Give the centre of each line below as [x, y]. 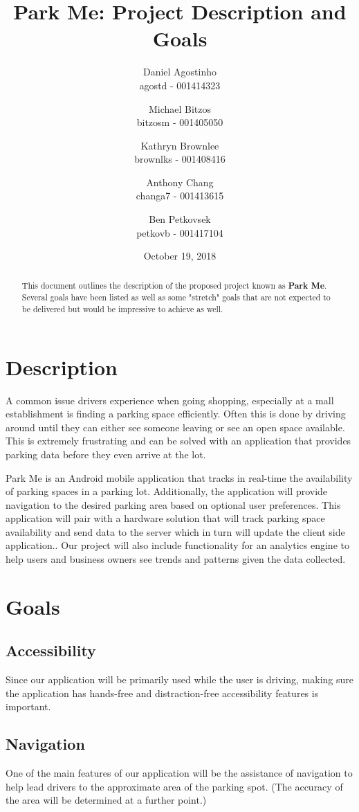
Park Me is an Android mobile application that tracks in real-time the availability [179, 477]
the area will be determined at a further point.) [106, 800]
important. [28, 706]
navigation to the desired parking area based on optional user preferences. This [173, 504]
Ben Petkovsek [180, 219]
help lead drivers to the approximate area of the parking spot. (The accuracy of [174, 786]
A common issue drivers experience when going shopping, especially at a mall [170, 400]
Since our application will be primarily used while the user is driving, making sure [180, 679]
